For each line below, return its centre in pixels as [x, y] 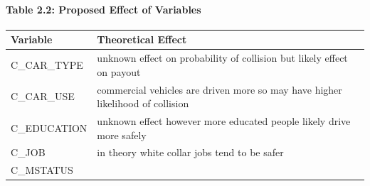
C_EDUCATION [49, 127]
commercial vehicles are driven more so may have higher [220, 89]
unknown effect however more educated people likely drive [224, 121]
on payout [119, 71]
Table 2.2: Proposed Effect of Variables [104, 9]
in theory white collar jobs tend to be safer [190, 152]
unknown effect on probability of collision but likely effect [222, 58]
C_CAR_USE [43, 96]
